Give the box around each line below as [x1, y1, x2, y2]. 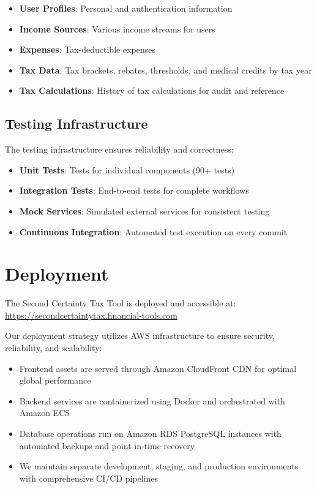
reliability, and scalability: [5, 341, 102, 354]
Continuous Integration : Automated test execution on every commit [19, 225, 288, 238]
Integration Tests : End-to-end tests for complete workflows [19, 184, 249, 197]
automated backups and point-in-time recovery [19, 439, 195, 452]
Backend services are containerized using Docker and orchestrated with [19, 394, 285, 407]
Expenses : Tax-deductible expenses [19, 43, 155, 56]
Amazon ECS [19, 406, 70, 419]
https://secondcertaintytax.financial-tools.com [5, 308, 177, 321]
